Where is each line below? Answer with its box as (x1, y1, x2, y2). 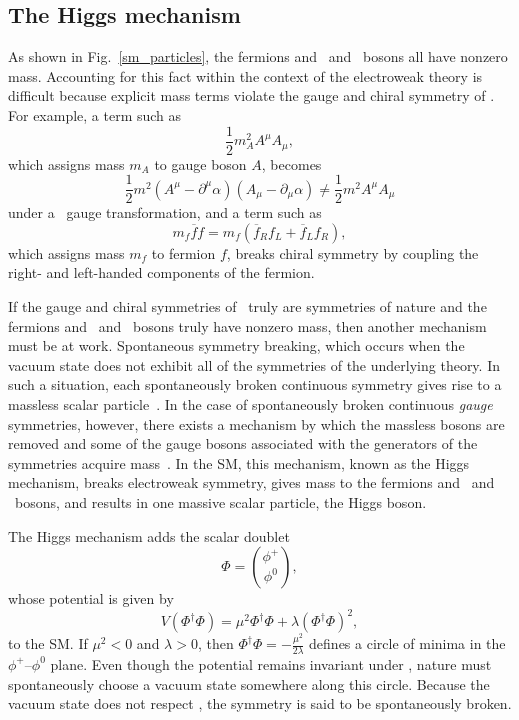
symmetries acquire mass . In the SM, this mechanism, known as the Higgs (8, 452, 470, 473)
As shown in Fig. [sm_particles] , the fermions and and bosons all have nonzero (8, 46, 508, 67)
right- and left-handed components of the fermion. (8, 262, 315, 283)
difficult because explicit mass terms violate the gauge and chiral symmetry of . (8, 85, 495, 106)
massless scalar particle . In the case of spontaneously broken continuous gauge (8, 394, 493, 415)
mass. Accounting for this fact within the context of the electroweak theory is (8, 65, 483, 86)
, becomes (261, 153, 322, 174)
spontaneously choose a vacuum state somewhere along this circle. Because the (8, 673, 490, 694)
